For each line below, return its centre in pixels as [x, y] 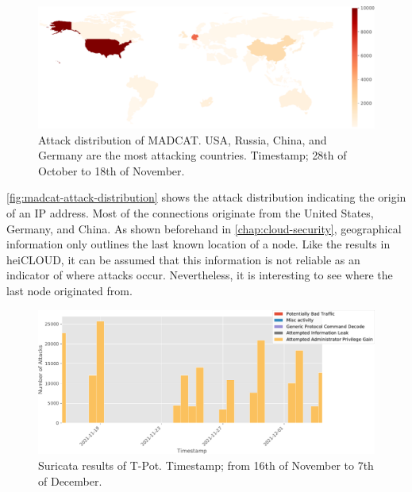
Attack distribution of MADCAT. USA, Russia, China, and [183, 139]
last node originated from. [69, 290]
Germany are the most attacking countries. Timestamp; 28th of [193, 155]
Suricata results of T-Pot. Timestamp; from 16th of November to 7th [206, 465]
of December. [70, 480]
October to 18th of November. [112, 170]
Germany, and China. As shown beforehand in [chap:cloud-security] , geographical [204, 228]
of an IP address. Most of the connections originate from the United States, [190, 213]
